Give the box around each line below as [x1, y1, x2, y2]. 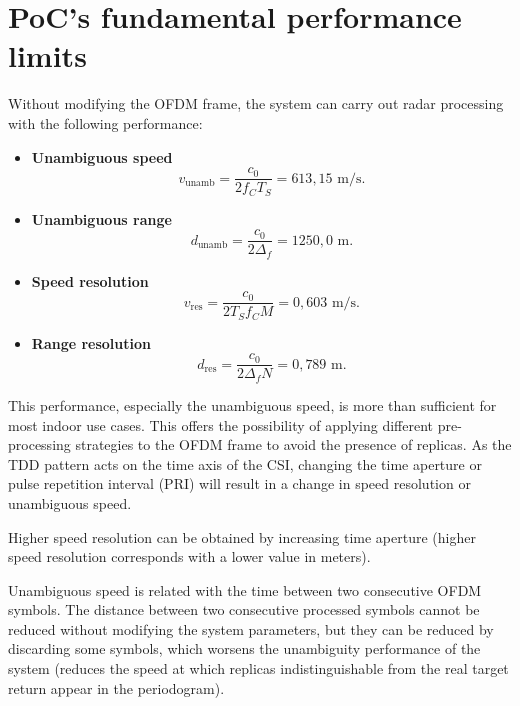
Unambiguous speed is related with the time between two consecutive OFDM [8, 579, 482, 600]
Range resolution [31, 332, 151, 353]
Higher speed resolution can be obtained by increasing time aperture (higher [8, 526, 476, 547]
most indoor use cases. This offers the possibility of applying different [8, 414, 433, 435]
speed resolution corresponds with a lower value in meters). [8, 546, 371, 567]
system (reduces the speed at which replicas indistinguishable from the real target [8, 658, 509, 679]
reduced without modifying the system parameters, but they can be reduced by [8, 618, 494, 639]
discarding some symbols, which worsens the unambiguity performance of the [8, 638, 481, 659]
